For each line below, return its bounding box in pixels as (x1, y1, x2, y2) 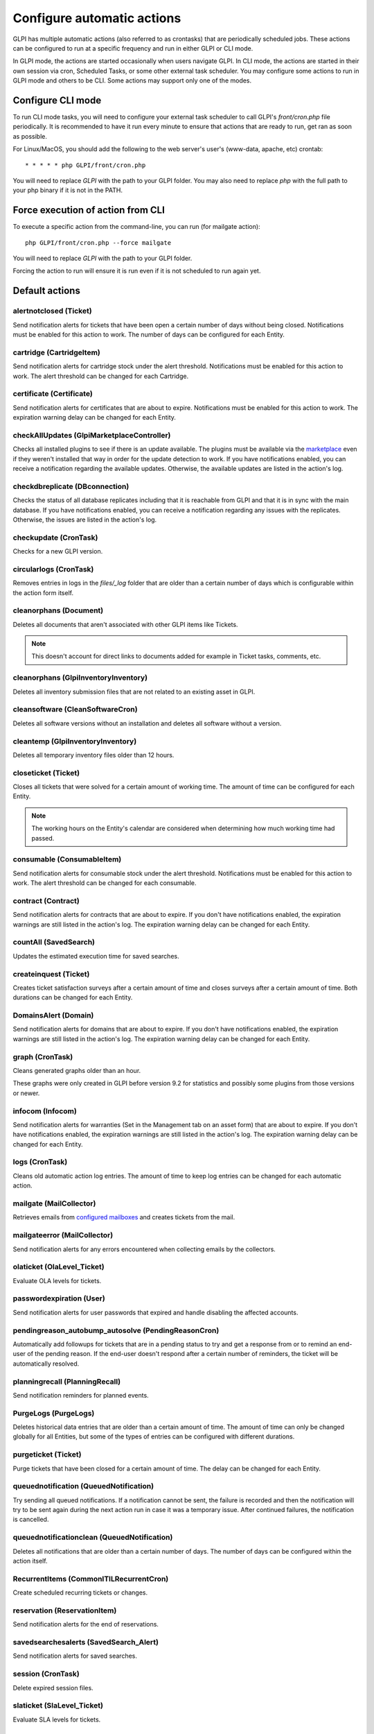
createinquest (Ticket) (12, 969, 90, 979)
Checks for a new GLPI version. (12, 547, 103, 556)
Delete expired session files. (12, 1683, 93, 1692)
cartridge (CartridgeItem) (12, 347, 100, 357)
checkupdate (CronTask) (12, 533, 98, 542)
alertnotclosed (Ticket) (12, 306, 93, 316)
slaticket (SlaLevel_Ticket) (12, 1701, 104, 1710)
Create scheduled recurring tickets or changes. (12, 1588, 148, 1597)
